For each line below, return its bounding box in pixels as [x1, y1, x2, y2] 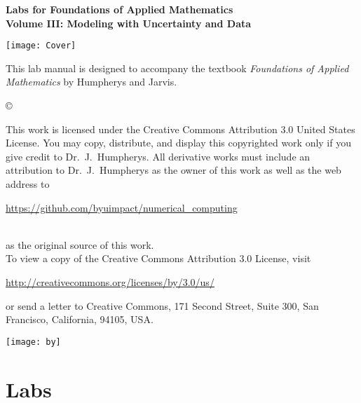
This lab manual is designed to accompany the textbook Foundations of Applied [6, 60, 349, 75]
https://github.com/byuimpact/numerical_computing [6, 200, 238, 214]
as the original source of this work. [6, 237, 154, 252]
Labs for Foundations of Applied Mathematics [6, 2, 233, 16]
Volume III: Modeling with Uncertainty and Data [6, 15, 252, 30]
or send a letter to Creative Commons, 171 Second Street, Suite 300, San [6, 298, 319, 313]
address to [6, 177, 50, 191]
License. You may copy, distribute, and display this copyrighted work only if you [6, 135, 351, 150]
